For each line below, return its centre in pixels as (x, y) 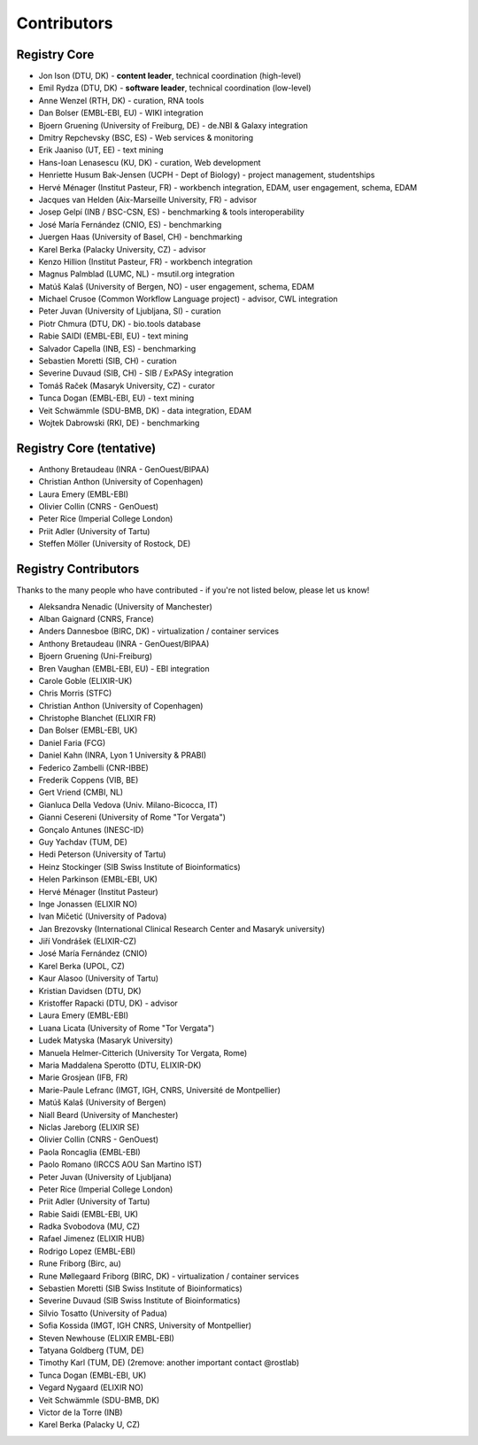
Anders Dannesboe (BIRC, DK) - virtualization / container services (159, 631)
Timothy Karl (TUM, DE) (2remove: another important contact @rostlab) (169, 1363)
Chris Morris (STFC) (75, 693)
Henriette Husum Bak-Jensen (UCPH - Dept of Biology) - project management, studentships (207, 175)
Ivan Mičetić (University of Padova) (103, 916)
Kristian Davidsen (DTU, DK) (90, 991)
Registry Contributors (78, 569)
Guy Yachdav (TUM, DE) (83, 842)
